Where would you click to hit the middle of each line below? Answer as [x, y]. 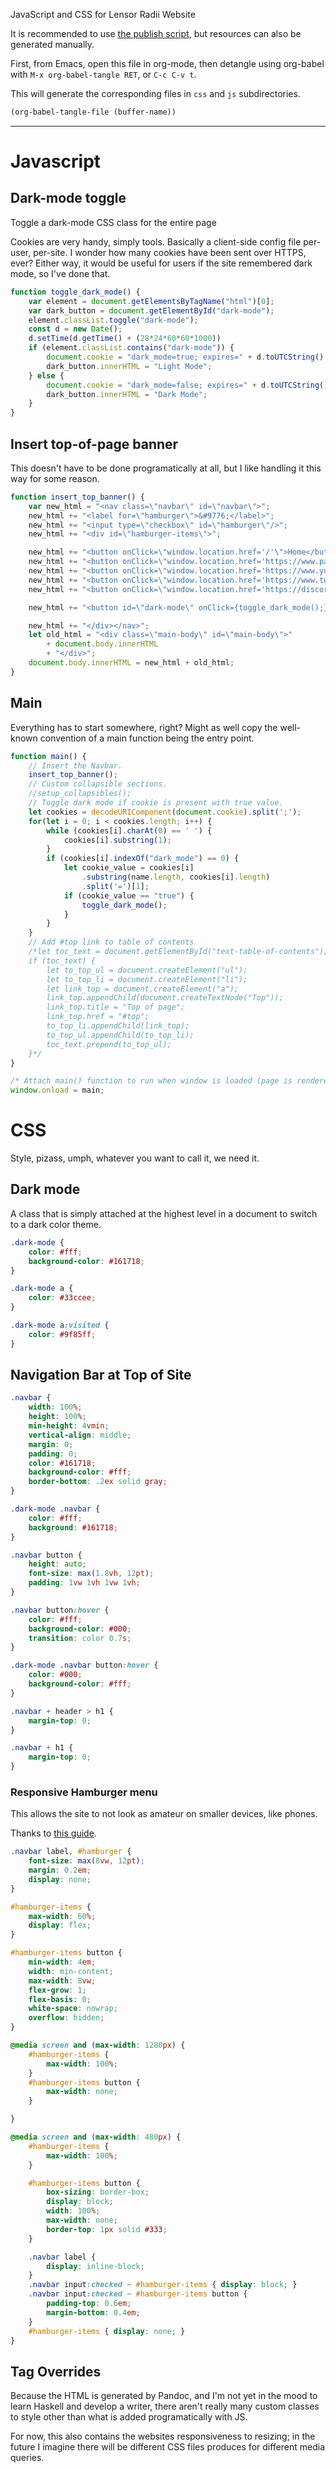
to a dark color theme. [56, 1224]
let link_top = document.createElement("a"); [143, 989]
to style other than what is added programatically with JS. [129, 2417]
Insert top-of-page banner [94, 444]
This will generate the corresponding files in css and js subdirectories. [155, 93]
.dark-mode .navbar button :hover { [84, 1665]
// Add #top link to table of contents [111, 942]
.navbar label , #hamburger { [71, 1852]
